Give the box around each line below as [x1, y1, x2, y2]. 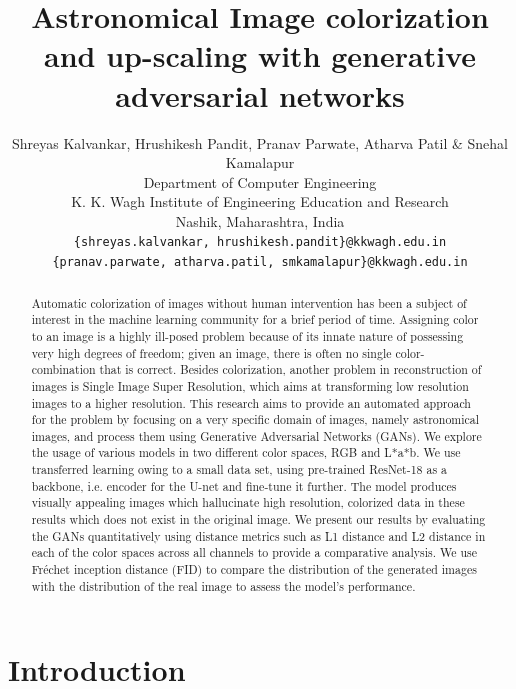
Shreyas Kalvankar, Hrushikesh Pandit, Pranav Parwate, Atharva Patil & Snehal [12, 132, 508, 153]
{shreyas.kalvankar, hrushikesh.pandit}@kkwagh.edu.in [73, 235, 447, 250]
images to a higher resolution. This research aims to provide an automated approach [31, 394, 471, 411]
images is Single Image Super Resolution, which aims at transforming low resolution [31, 377, 469, 394]
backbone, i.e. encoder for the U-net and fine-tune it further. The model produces [31, 477, 457, 494]
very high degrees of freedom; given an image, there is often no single [31, 344, 392, 361]
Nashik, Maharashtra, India [175, 210, 345, 231]
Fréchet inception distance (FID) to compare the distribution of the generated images [31, 561, 477, 578]
